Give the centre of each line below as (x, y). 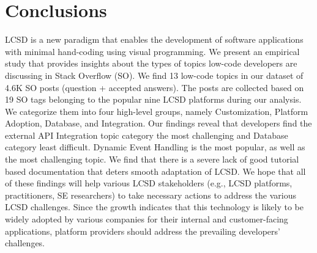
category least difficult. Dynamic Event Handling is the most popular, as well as (155, 147)
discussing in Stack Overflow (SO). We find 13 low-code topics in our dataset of (154, 75)
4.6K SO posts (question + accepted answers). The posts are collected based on (155, 87)
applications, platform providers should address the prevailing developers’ (143, 231)
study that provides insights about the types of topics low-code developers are (151, 63)
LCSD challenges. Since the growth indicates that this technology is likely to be (154, 207)
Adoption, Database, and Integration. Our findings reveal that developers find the (158, 123)
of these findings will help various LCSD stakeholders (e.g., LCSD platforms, (149, 183)
